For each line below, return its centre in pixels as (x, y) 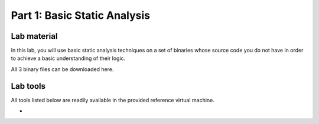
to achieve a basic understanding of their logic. (68, 58)
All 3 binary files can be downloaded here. (62, 69)
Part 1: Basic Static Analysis (81, 15)
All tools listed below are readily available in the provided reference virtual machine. (113, 100)
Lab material (34, 36)
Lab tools (28, 86)
